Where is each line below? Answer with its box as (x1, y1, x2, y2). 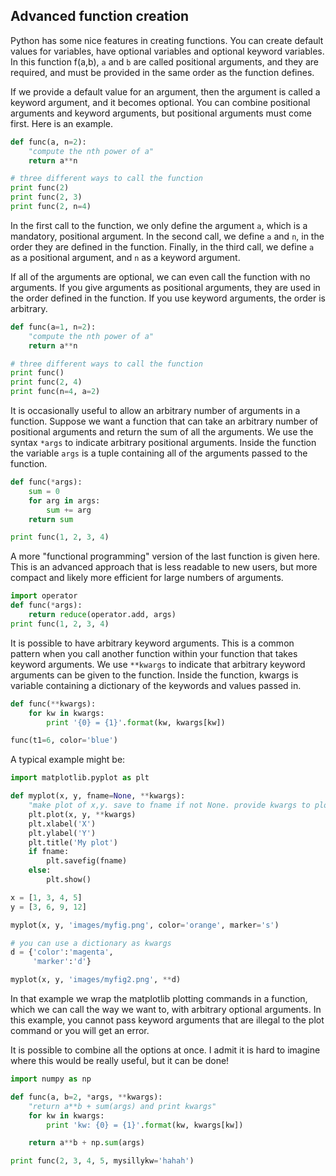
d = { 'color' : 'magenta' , (10, 947, 114, 958)
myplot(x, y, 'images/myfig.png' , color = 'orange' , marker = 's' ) (10, 920, 280, 930)
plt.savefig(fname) (46, 856, 128, 866)
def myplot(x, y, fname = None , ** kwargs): (10, 791, 186, 801)
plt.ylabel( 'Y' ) (28, 828, 97, 838)
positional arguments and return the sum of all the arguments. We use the (10, 426, 314, 438)
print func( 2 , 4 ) (10, 377, 83, 388)
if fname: (28, 847, 70, 857)
